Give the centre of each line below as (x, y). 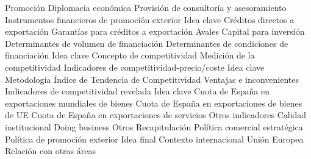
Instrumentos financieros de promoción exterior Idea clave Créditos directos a (150, 19)
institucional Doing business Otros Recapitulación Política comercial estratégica (154, 126)
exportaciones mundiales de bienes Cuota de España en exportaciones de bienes (154, 103)
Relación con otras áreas (50, 151)
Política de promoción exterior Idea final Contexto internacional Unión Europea (154, 139)
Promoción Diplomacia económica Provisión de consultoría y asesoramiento (146, 7)
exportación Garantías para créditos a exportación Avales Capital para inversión (155, 31)
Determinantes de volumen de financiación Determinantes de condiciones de (147, 43)
